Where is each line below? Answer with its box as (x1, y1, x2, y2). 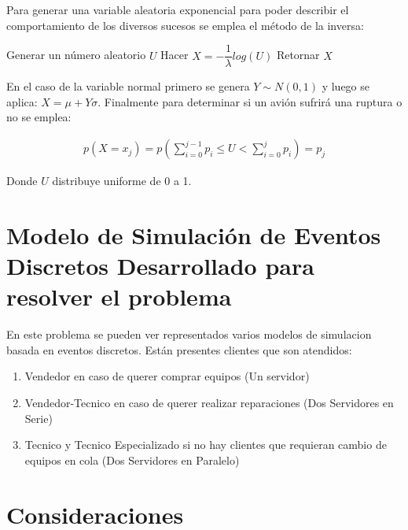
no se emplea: (6, 109, 72, 125)
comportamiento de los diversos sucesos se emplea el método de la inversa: (6, 17, 364, 33)
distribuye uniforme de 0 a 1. (52, 172, 192, 189)
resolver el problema (6, 280, 232, 313)
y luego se (322, 78, 370, 95)
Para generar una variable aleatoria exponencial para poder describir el (6, 2, 349, 17)
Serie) (24, 410, 53, 426)
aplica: (6, 93, 38, 109)
